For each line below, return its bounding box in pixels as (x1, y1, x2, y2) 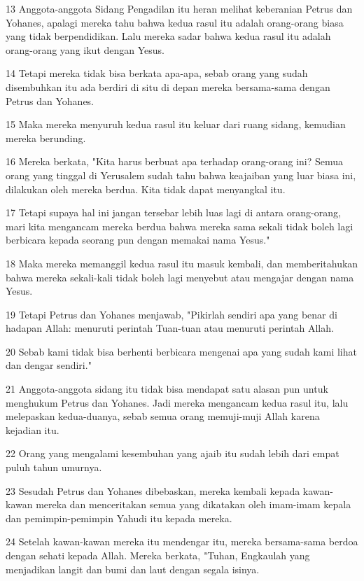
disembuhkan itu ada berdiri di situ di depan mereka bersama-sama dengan (6, 79, 330, 94)
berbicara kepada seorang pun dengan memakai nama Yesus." (6, 232, 270, 247)
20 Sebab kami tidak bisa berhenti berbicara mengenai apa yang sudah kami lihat (6, 344, 357, 358)
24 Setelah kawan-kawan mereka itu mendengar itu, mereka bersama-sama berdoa (6, 534, 358, 549)
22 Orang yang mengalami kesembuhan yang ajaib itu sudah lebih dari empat (6, 446, 339, 461)
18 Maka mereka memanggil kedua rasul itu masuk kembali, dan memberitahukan (6, 255, 358, 270)
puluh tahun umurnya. (6, 460, 102, 475)
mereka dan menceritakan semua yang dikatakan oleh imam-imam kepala (36, 497, 351, 512)
